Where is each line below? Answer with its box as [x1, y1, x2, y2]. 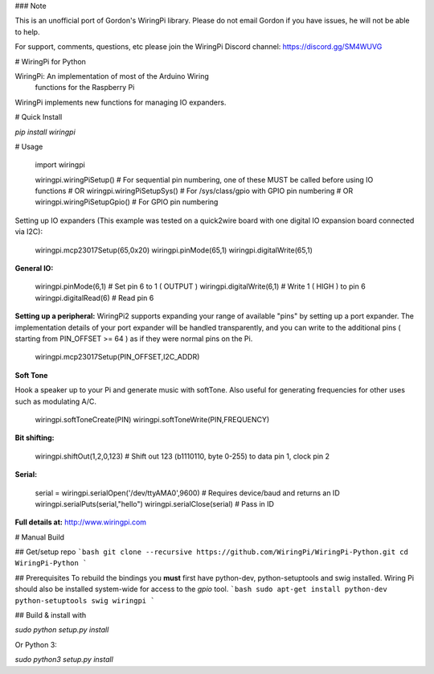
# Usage [14, 142, 43, 151]
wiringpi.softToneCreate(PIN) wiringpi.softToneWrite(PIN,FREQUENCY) [35, 414, 270, 424]
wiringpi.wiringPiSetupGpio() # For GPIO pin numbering [35, 197, 219, 207]
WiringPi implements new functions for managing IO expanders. [14, 97, 227, 107]
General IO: [14, 264, 54, 273]
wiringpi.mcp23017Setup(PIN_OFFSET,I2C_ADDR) [35, 352, 200, 362]
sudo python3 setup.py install [14, 655, 114, 664]
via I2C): [14, 227, 43, 236]
